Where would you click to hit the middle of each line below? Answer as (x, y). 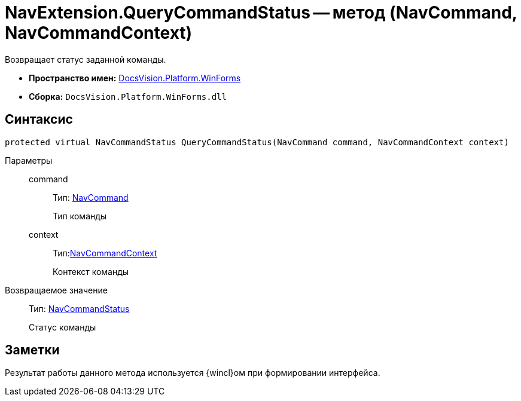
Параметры (29, 160)
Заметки (32, 350)
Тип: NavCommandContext (105, 253)
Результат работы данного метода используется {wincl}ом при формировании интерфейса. (193, 373)
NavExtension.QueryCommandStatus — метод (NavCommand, (261, 13)
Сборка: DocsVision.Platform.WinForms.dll (128, 96)
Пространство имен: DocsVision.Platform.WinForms (135, 78)
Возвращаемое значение (56, 290)
